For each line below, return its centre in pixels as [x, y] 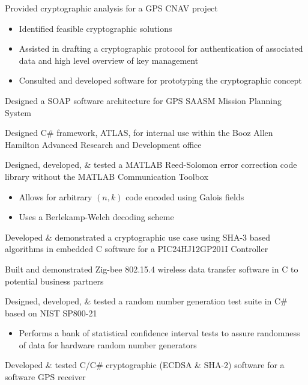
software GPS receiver [45, 377]
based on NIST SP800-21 [51, 313]
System [18, 112]
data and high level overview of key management [109, 60]
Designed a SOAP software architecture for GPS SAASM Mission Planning [143, 100]
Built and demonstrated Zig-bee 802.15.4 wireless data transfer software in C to [152, 269]
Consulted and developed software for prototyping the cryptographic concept [160, 80]
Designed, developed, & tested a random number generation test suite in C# [146, 301]
